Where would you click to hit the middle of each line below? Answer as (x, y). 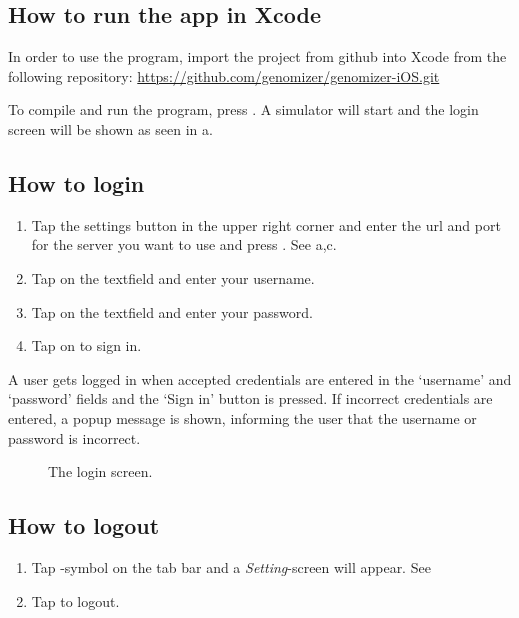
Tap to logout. (75, 600)
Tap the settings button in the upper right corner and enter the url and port (266, 224)
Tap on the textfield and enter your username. (173, 277)
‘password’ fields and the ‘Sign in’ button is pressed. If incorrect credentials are (250, 398)
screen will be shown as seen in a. (110, 128)
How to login (76, 182)
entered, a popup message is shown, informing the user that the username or (242, 417)
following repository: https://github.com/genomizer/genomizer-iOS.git (224, 75)
